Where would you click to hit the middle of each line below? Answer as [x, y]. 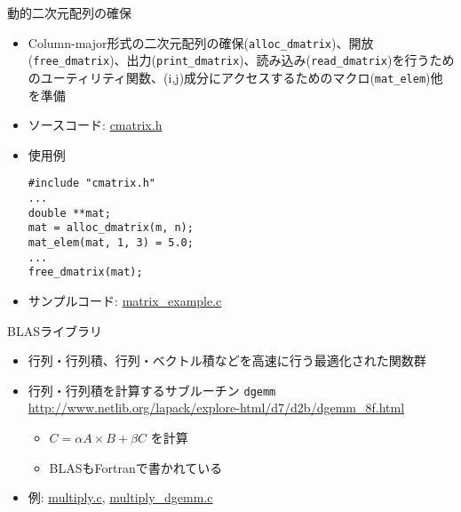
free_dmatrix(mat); [85, 272]
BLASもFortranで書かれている [136, 467]
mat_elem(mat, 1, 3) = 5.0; [111, 242]
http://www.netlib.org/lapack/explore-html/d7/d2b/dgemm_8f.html [216, 408]
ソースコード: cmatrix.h [95, 125]
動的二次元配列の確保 [69, 12]
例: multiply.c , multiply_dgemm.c [120, 497]
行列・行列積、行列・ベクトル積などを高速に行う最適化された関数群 [227, 360]
